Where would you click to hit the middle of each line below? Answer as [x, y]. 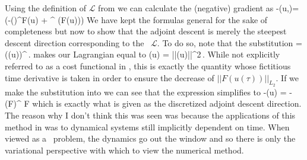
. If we [287, 77]
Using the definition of [45, 8]
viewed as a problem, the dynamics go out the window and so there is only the [150, 138]
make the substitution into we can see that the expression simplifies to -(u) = [146, 92]
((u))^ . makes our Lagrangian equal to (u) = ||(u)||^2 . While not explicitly [143, 54]
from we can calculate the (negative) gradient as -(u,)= [199, 8]
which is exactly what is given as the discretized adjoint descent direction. [167, 103]
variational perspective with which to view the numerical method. [124, 150]
